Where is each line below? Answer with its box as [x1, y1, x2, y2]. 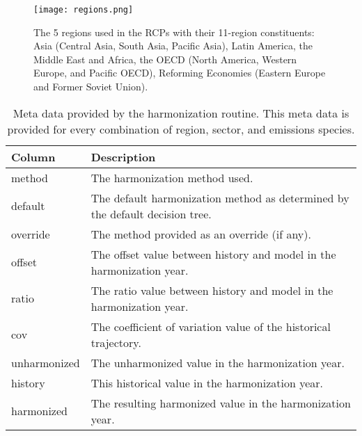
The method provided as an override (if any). [90, 225, 311, 242]
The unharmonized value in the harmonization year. [90, 354, 345, 371]
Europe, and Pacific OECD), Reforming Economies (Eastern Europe [33, 65, 326, 80]
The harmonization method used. [90, 169, 253, 186]
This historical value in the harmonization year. [90, 374, 323, 391]
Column [11, 148, 56, 165]
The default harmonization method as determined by [90, 189, 349, 206]
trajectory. [90, 334, 141, 350]
